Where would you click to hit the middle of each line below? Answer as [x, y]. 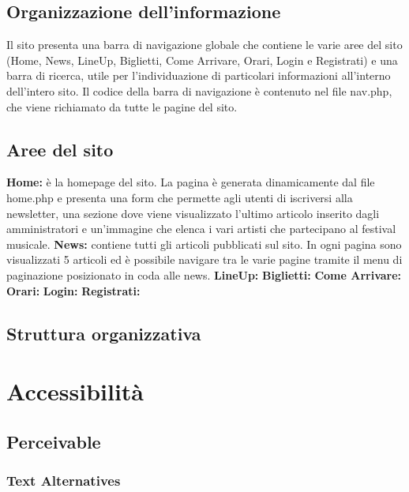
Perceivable [54, 441]
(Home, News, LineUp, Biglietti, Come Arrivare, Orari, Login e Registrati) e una [202, 60]
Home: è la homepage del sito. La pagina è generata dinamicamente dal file [191, 182]
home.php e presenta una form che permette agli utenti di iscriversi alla [180, 197]
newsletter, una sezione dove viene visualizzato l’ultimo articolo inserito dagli [193, 213]
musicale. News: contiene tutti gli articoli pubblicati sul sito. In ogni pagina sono [204, 244]
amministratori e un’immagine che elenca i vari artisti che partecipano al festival [201, 229]
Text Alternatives [64, 480]
